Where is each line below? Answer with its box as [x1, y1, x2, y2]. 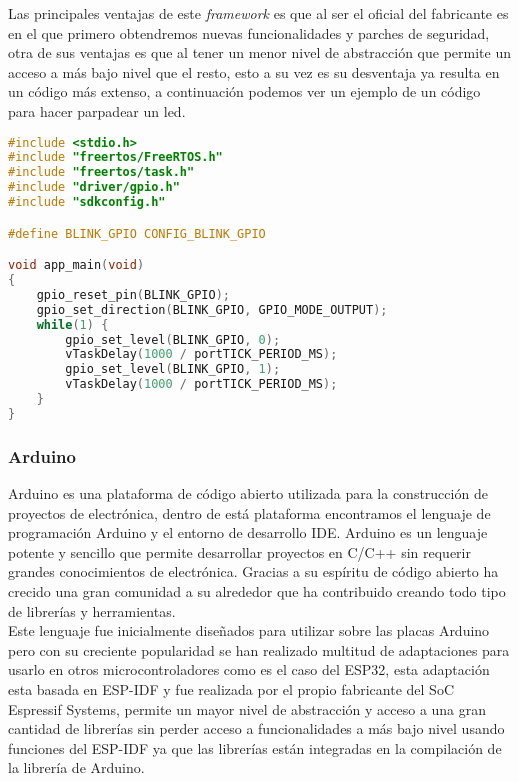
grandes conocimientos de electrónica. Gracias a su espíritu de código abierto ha [8, 561, 499, 582]
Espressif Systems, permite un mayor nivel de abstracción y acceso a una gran [8, 698, 487, 719]
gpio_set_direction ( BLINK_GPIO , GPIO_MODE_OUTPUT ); [36, 302, 388, 317]
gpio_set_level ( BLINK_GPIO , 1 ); [65, 362, 281, 377]
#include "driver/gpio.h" [8, 180, 180, 195]
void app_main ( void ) [8, 258, 145, 273]
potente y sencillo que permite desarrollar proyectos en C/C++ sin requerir [8, 541, 471, 562]
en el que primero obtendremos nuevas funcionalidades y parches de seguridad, [8, 22, 490, 43]
